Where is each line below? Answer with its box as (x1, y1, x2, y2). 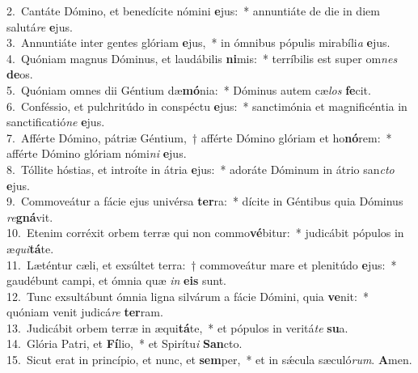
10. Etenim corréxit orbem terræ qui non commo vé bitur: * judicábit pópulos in (6, 224, 404, 241)
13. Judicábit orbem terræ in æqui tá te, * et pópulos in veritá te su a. (6, 319, 348, 336)
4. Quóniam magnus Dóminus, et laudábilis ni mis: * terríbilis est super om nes (6, 49, 398, 66)
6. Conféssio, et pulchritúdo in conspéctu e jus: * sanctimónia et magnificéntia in (6, 97, 407, 114)
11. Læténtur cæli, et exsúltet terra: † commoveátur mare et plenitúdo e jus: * (6, 256, 397, 273)
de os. (6, 66, 33, 83)
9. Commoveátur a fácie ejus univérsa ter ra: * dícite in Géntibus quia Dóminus (6, 193, 403, 210)
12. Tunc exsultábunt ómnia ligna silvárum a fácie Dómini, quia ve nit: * (6, 287, 369, 304)
